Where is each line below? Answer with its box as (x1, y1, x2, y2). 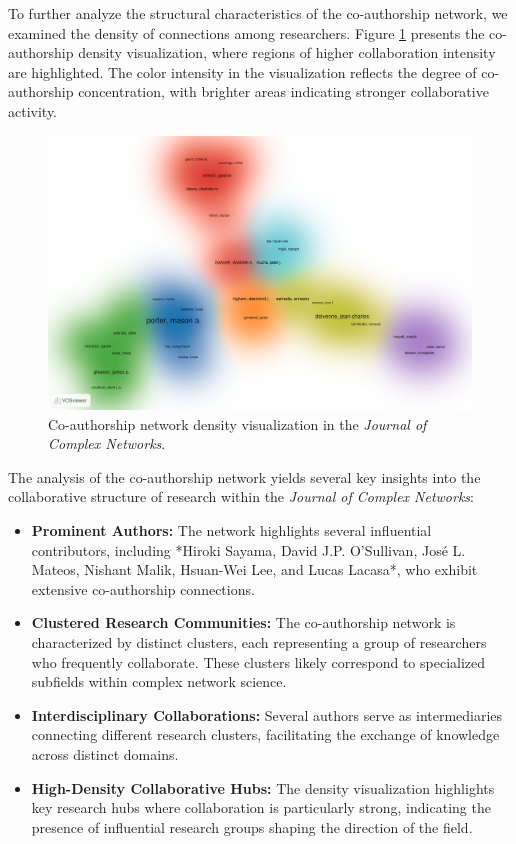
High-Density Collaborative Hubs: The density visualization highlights (31, 777, 495, 798)
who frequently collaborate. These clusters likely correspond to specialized (31, 651, 486, 672)
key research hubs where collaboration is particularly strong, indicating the (31, 797, 491, 818)
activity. (8, 100, 58, 121)
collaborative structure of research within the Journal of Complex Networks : (8, 486, 474, 507)
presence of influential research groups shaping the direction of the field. (31, 816, 473, 837)
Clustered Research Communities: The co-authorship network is (31, 612, 456, 633)
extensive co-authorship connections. (31, 578, 255, 599)
